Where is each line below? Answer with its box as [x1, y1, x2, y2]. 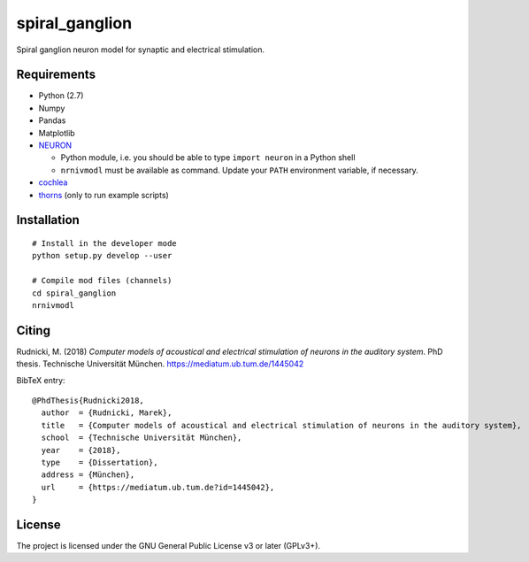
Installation [16, 212, 80, 227]
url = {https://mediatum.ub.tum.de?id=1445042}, [41, 482, 275, 492]
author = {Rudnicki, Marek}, [41, 408, 172, 418]
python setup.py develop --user [32, 250, 172, 261]
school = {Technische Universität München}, [41, 433, 242, 443]
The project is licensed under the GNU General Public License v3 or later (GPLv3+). [16, 541, 321, 551]
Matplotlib [38, 127, 75, 138]
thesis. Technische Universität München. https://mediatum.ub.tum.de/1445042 [16, 358, 304, 369]
